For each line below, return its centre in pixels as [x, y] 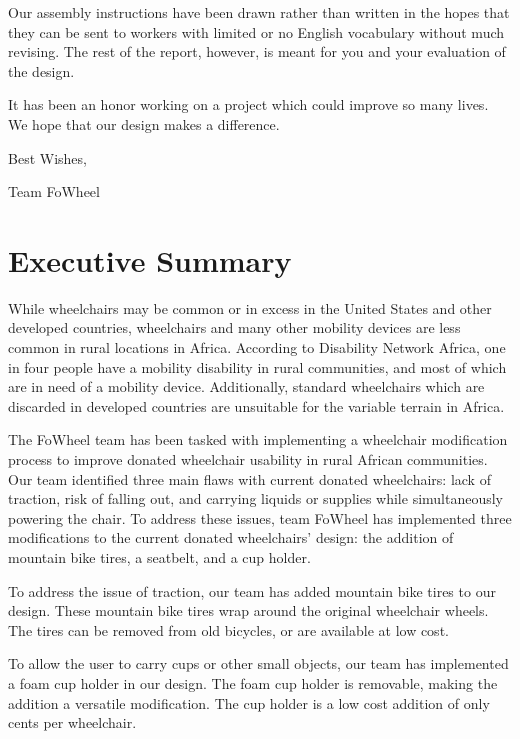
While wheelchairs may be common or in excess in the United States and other [250, 307]
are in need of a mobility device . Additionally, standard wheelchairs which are [246, 386]
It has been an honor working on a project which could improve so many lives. [248, 104]
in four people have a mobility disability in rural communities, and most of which [257, 366]
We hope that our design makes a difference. [144, 123]
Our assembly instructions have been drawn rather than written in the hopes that [259, 12]
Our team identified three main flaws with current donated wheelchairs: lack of [249, 478]
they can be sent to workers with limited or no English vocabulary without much [256, 31]
